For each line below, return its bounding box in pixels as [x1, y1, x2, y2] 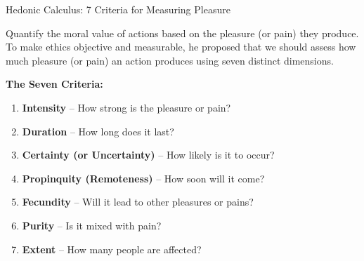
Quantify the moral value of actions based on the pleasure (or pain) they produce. [6, 25, 359, 40]
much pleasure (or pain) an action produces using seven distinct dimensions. [6, 53, 334, 67]
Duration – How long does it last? [22, 123, 174, 138]
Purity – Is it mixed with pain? [22, 217, 162, 232]
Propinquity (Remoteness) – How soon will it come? [22, 170, 265, 185]
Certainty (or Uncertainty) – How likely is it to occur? [22, 147, 275, 162]
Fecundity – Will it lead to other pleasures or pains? [22, 194, 254, 209]
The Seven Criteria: [6, 76, 103, 91]
